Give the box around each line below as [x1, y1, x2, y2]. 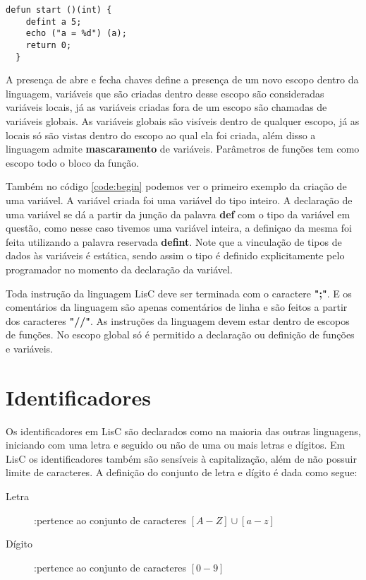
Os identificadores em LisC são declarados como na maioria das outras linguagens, [6, 423, 361, 438]
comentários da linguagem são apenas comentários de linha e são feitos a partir [6, 300, 348, 314]
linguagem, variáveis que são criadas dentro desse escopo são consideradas [6, 85, 324, 100]
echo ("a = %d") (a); [25, 28, 127, 39]
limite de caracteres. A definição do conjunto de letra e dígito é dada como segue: [6, 465, 358, 480]
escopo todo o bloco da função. [6, 155, 140, 170]
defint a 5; [25, 16, 82, 27]
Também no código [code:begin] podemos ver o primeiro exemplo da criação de [6, 179, 347, 194]
